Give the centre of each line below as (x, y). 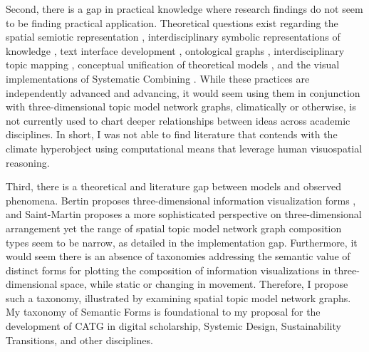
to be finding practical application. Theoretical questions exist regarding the (172, 22)
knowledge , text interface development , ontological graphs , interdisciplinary (175, 50)
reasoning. (28, 162)
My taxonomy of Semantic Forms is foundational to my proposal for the (163, 312)
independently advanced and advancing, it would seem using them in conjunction (183, 92)
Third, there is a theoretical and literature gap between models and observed (174, 186)
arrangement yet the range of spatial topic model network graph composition (174, 228)
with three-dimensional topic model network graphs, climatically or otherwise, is (181, 107)
